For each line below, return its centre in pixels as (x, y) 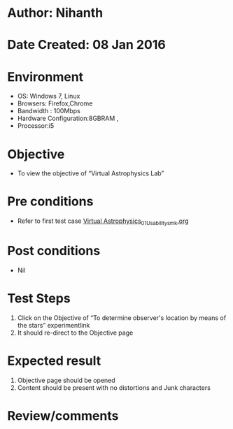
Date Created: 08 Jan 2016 (86, 45)
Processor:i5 (36, 126)
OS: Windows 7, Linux (49, 96)
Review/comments (63, 415)
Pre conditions (50, 202)
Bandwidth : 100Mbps (49, 111)
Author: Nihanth (55, 13)
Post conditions (54, 251)
